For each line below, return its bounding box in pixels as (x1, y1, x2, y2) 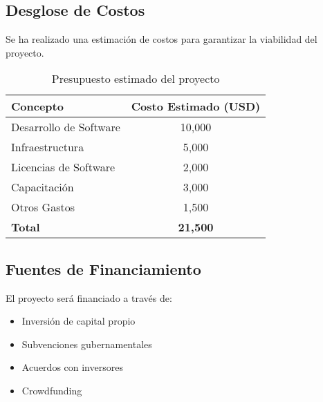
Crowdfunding (21, 383, 82, 397)
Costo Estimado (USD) (131, 98, 261, 115)
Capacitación (11, 179, 74, 195)
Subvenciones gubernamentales (21, 336, 152, 351)
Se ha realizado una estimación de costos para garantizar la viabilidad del (6, 32, 317, 46)
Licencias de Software (11, 159, 116, 175)
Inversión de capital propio (21, 314, 136, 328)
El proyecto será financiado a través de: (6, 290, 172, 305)
